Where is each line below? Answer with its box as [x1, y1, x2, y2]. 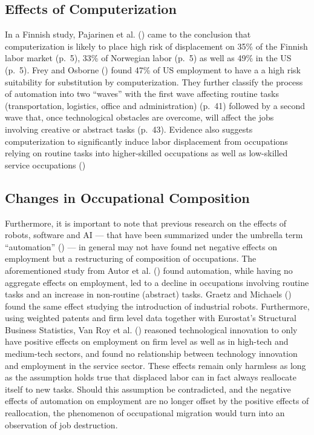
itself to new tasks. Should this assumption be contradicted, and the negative [5, 382, 291, 395]
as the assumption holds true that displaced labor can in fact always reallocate [5, 371, 297, 384]
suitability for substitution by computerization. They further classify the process [5, 75, 303, 88]
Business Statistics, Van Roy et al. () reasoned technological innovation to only [5, 323, 298, 336]
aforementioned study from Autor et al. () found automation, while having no [5, 264, 293, 276]
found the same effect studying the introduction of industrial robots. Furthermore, [5, 299, 310, 312]
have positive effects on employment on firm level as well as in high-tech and [5, 335, 289, 348]
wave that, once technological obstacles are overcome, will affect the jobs [5, 111, 274, 124]
